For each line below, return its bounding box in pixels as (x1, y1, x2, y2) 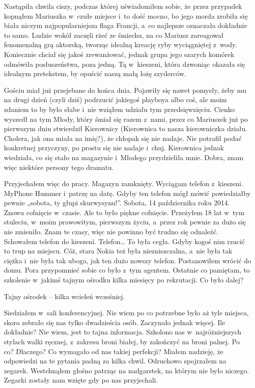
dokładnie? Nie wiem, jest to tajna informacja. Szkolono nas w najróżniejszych (4, 327, 241, 337)
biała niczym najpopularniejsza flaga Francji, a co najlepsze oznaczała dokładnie (4, 20, 247, 30)
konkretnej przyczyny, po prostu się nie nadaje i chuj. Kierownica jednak (4, 142, 224, 153)
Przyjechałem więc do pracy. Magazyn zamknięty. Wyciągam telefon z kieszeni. (4, 178, 243, 189)
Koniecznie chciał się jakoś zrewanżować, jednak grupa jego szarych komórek (4, 49, 234, 59)
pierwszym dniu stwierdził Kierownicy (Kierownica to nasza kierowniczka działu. (4, 123, 248, 134)
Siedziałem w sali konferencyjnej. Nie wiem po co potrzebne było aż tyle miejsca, (4, 307, 249, 318)
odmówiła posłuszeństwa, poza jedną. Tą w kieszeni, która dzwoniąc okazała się (4, 58, 245, 69)
